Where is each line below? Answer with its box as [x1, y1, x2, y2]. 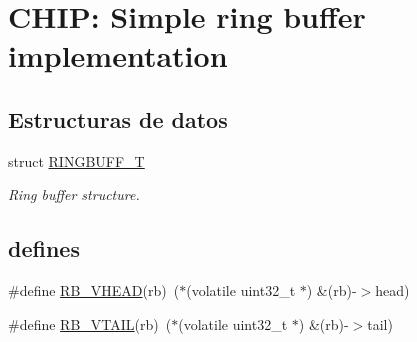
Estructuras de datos [8, 103, 228, 134]
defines [8, 233, 80, 264]
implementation [8, 35, 228, 76]
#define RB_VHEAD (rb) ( [8, 280, 180, 301]
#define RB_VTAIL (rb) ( [8, 313, 172, 334]
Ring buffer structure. [8, 184, 140, 205]
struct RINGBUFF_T [8, 150, 145, 171]
